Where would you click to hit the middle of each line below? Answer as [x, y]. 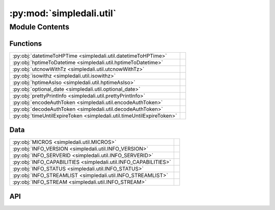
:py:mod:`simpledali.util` [63, 13]
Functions [26, 43]
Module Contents [39, 27]
